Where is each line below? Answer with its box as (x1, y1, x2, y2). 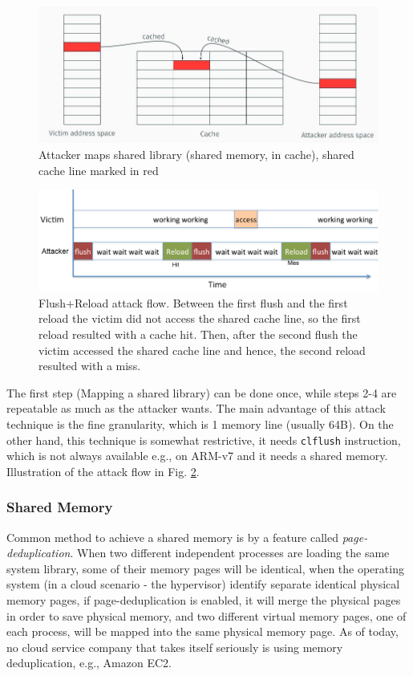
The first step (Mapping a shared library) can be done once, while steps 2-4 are (6, 384, 397, 401)
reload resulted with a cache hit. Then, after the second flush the (38, 326, 358, 343)
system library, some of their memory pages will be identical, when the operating (6, 560, 404, 576)
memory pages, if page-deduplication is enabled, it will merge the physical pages (6, 592, 401, 609)
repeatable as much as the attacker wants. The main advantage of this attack (6, 400, 386, 417)
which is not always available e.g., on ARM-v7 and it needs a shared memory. (6, 447, 388, 464)
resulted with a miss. (38, 357, 141, 374)
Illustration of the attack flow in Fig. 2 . (6, 462, 200, 479)
